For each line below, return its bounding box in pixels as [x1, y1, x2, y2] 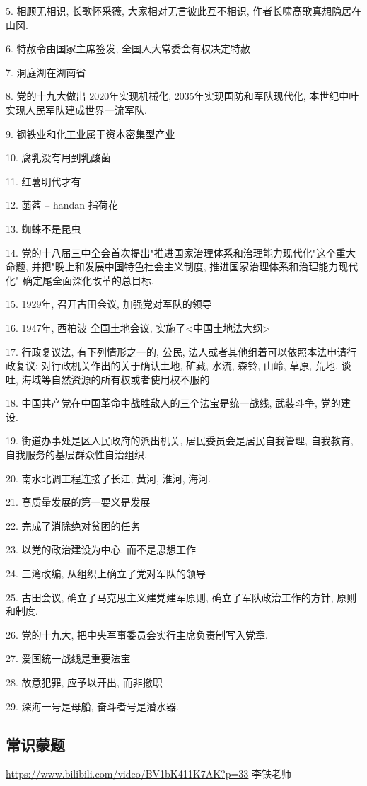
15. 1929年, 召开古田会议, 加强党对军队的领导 [6, 296, 212, 311]
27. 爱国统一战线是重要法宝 [6, 651, 131, 666]
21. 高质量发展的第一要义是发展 [6, 495, 151, 509]
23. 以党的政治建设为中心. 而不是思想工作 [6, 542, 197, 557]
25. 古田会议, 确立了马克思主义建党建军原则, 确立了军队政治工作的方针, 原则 [6, 589, 357, 604]
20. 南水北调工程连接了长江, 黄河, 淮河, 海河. [6, 470, 211, 485]
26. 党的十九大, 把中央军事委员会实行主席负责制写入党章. [6, 627, 268, 642]
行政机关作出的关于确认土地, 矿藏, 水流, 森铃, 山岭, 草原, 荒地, [51, 358, 338, 373]
